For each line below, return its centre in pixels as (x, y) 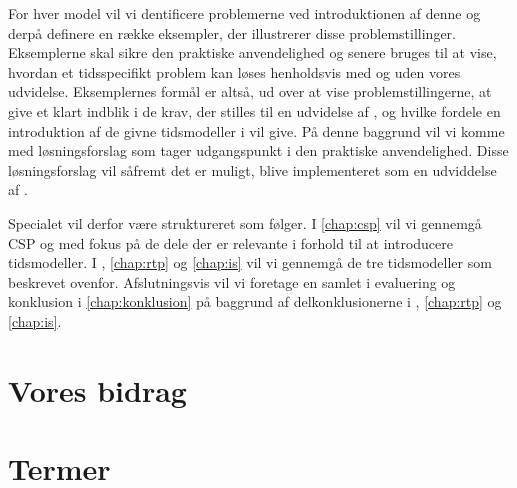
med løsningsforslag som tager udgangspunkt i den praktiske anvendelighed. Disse (258, 150)
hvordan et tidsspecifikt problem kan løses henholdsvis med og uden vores (234, 71)
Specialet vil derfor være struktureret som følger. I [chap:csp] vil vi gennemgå (245, 222)
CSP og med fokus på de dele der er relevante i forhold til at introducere (231, 242)
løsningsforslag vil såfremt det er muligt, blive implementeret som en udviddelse (252, 169)
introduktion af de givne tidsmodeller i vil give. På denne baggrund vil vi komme (256, 130)
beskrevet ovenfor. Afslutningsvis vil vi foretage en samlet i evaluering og (232, 281)
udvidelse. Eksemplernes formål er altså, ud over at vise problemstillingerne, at (250, 91)
